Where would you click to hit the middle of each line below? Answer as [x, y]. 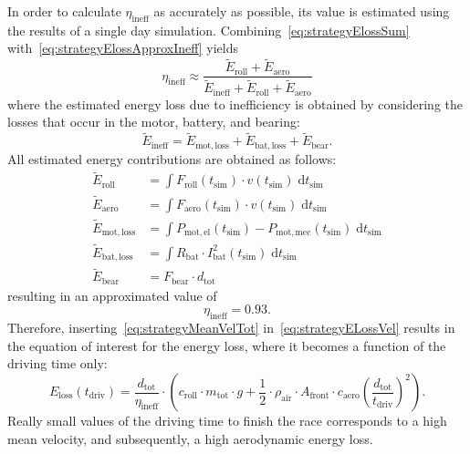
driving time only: [57, 363]
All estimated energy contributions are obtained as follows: [172, 158]
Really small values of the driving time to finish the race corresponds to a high [227, 421]
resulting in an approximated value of [112, 295]
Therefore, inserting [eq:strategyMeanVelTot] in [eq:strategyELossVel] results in [231, 328]
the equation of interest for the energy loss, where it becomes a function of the [227, 345]
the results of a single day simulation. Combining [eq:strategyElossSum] [209, 30]
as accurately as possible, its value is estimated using [302, 11]
